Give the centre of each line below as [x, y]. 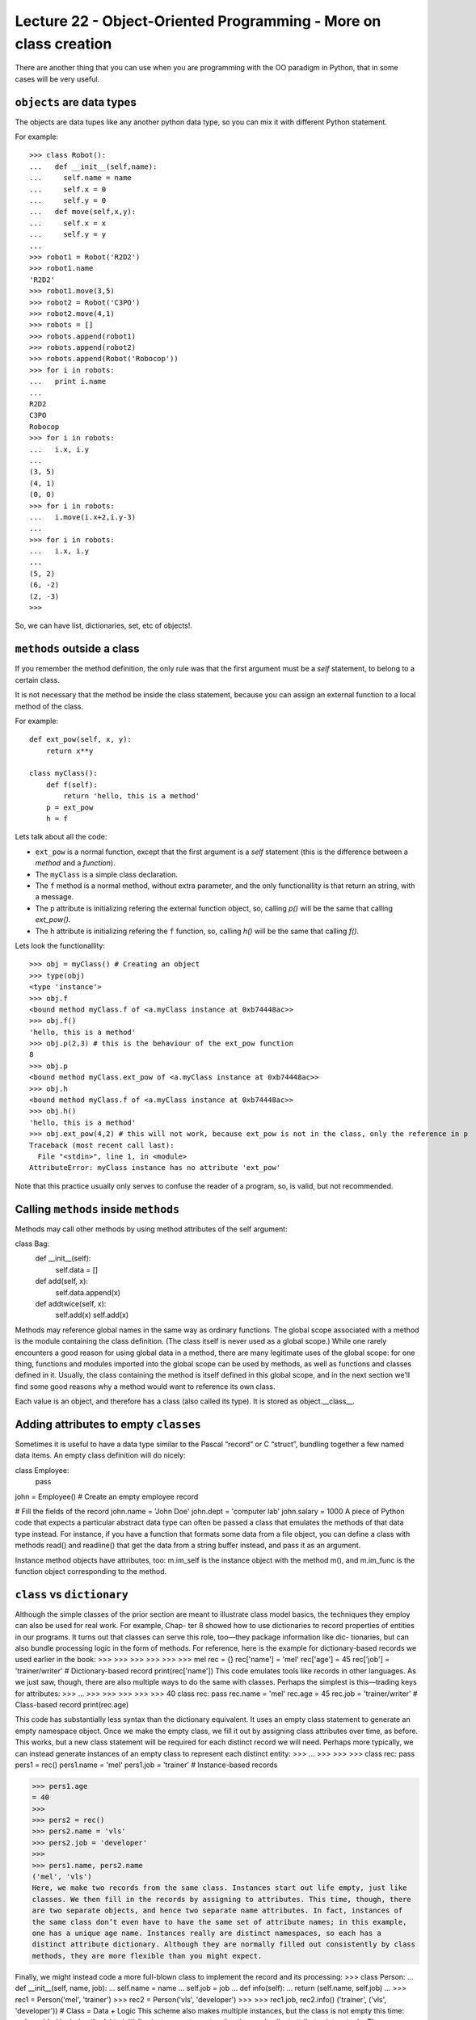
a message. [55, 897]
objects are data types [76, 102]
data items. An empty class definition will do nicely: [100, 1455]
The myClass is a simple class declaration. [106, 874]
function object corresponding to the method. [91, 1571]
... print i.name [68, 381]
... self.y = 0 [68, 200]
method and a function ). [76, 863]
